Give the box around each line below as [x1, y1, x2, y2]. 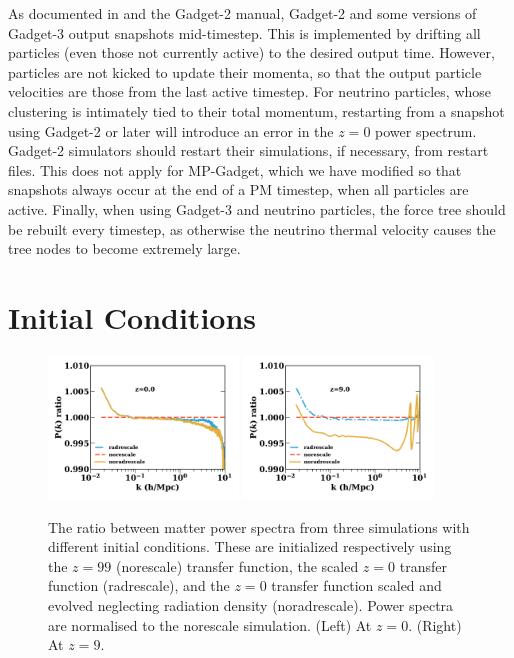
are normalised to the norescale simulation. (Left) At [48, 614, 372, 635]
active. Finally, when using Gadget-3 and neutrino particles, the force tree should [8, 198, 506, 219]
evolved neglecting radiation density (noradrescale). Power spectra [48, 594, 454, 615]
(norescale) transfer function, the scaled [115, 555, 359, 576]
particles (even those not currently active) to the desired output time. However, [8, 42, 495, 63]
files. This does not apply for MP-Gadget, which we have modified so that [8, 159, 462, 180]
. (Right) [408, 614, 462, 635]
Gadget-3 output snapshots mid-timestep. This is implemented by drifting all [8, 22, 481, 43]
